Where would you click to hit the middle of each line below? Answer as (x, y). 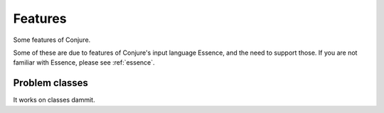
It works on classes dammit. (54, 100)
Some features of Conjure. (52, 40)
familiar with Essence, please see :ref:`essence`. (84, 63)
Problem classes (51, 83)
